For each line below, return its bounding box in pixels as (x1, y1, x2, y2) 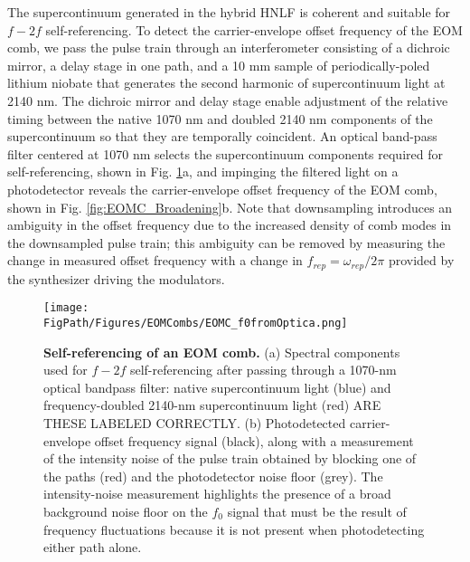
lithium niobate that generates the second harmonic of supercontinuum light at (7, 73, 446, 92)
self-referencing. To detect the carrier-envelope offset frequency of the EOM (45, 20, 463, 39)
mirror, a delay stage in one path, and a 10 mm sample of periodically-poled (7, 55, 430, 74)
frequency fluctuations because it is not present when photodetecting (43, 519, 425, 538)
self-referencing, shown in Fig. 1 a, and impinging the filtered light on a (7, 162, 399, 181)
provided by (388, 251, 455, 270)
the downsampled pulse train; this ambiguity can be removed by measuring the (7, 233, 446, 252)
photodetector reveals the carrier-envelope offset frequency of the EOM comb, (7, 179, 437, 198)
